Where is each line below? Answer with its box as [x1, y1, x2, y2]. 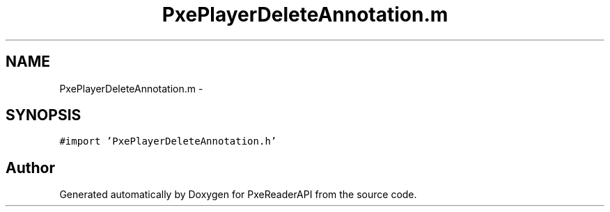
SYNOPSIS [6, 106, 81, 124]
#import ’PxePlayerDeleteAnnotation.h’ [59, 136, 277, 147]
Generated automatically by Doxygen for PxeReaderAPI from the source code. [59, 188, 417, 201]
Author [6, 158, 55, 177]
